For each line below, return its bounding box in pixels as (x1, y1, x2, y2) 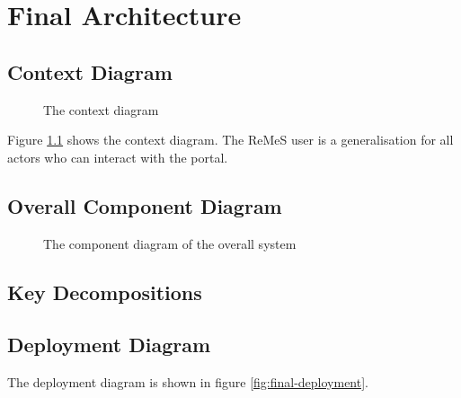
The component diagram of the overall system (43, 234, 297, 252)
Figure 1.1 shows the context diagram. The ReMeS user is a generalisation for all (7, 130, 454, 149)
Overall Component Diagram (7, 191, 282, 219)
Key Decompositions (7, 278, 202, 305)
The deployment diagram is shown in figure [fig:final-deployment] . (7, 373, 369, 392)
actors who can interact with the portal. (7, 147, 228, 166)
